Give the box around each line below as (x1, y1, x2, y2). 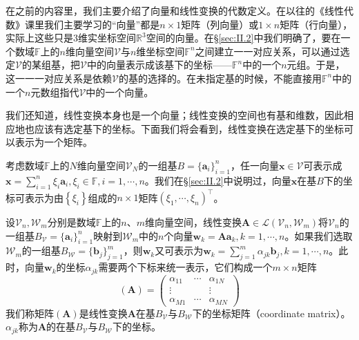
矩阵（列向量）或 (181, 17, 259, 31)
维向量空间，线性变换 (144, 215, 242, 229)
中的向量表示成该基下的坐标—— (86, 57, 232, 72)
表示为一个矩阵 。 (14, 135, 93, 149)
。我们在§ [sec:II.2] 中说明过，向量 (144, 173, 291, 187)
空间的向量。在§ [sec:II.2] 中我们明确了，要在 (146, 30, 341, 45)
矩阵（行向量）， (280, 17, 353, 31)
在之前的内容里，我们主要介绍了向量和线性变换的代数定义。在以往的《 (6, 3, 324, 17)
